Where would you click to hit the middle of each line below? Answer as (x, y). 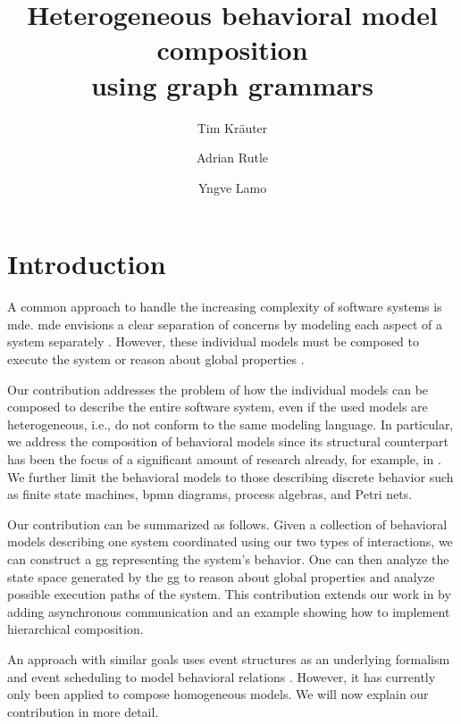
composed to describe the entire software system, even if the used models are (218, 407)
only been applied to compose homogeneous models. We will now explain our (218, 694)
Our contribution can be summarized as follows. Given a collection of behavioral (227, 524)
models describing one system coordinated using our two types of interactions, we (230, 541)
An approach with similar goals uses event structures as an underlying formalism (229, 658)
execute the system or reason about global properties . (156, 359)
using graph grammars (232, 84)
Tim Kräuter (232, 127)
